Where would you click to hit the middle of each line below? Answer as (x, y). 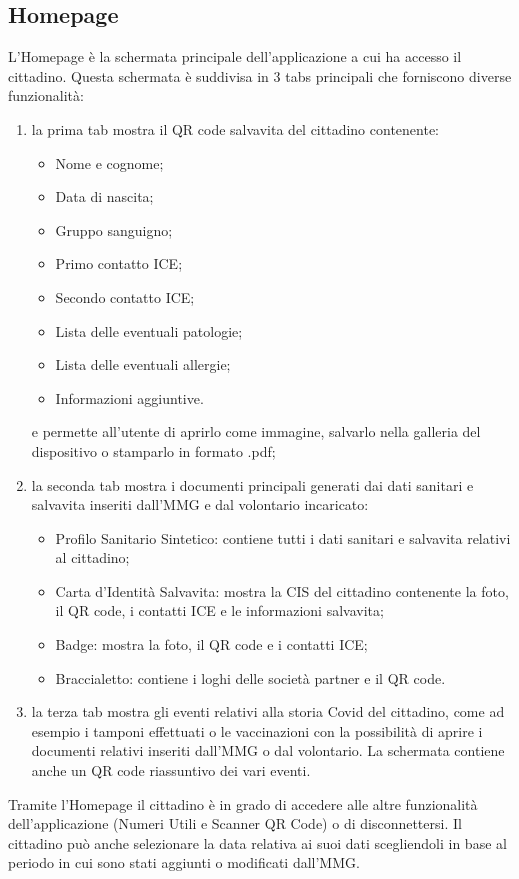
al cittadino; (92, 557)
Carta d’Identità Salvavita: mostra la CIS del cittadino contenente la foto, (282, 590)
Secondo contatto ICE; (125, 296)
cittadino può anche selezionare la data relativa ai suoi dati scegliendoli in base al (257, 842)
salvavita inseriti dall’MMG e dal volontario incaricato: (200, 504)
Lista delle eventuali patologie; (149, 330)
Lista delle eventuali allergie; (143, 364)
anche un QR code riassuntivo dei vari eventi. (171, 770)
